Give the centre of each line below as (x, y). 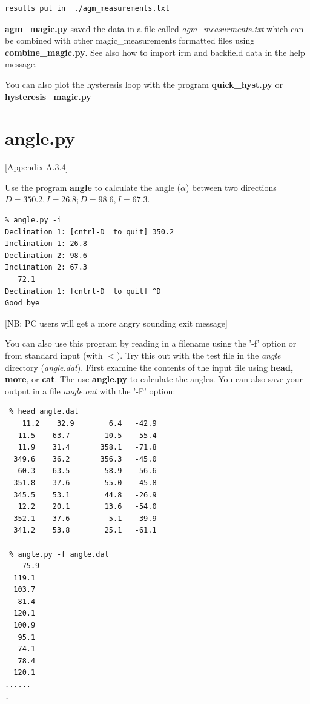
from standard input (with (54, 355)
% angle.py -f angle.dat (59, 554)
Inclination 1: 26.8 (46, 244)
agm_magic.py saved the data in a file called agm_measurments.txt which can (154, 28)
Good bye (22, 303)
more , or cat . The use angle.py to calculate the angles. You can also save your (154, 379)
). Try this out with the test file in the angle (199, 355)
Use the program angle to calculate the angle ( (93, 187)
